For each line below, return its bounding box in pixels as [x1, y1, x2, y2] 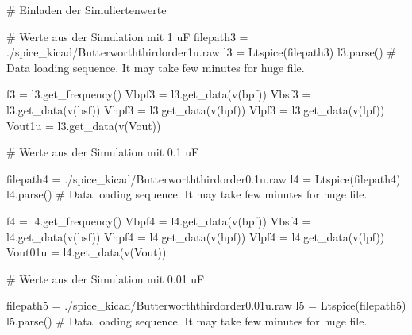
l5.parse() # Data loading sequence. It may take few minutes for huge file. [6, 312, 368, 329]
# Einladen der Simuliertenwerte [6, 2, 167, 17]
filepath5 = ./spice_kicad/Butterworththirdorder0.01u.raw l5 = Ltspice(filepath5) [6, 297, 406, 314]
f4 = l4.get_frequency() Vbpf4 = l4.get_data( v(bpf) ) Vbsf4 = [6, 212, 311, 229]
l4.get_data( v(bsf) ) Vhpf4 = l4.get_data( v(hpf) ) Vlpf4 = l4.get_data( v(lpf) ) [6, 228, 385, 245]
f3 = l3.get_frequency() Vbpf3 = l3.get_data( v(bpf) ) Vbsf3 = [6, 86, 311, 102]
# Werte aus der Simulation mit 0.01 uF [6, 270, 205, 287]
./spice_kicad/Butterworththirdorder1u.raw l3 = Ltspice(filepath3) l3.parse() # [6, 44, 396, 60]
